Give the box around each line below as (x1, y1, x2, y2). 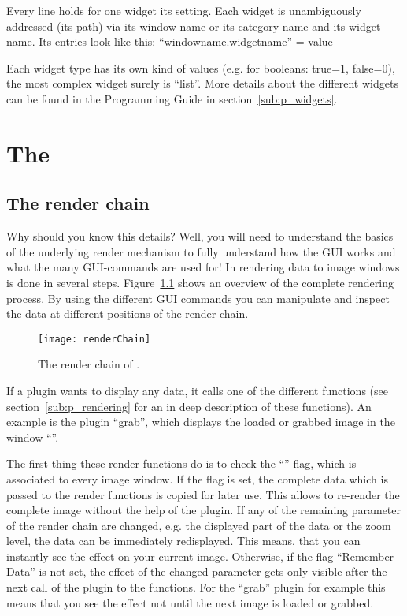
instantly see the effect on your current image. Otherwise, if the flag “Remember (6, 547, 394, 564)
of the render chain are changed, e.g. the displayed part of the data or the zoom (6, 517, 391, 533)
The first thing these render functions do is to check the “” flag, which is (6, 455, 357, 472)
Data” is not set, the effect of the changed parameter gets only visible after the (6, 563, 387, 580)
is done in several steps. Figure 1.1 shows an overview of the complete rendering (6, 274, 394, 290)
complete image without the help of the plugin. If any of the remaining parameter (6, 502, 401, 518)
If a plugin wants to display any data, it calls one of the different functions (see (6, 382, 388, 398)
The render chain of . (38, 356, 140, 372)
